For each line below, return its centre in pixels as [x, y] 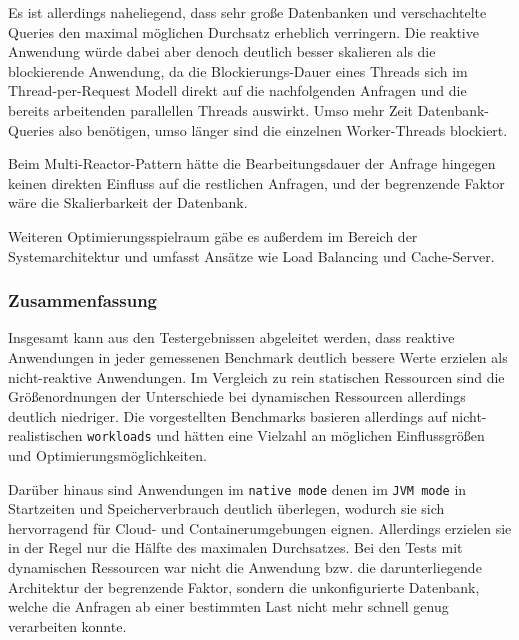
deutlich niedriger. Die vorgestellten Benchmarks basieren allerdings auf [227, 415]
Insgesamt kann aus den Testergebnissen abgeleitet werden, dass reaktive [231, 337]
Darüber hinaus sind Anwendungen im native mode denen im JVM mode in [237, 488]
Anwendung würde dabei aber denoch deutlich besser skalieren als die [222, 51]
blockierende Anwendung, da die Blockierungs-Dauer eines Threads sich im [238, 70]
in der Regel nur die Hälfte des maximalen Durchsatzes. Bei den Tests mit [235, 547]
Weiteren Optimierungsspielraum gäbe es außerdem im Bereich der [213, 235]
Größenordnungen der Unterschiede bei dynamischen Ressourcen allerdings [237, 396]
